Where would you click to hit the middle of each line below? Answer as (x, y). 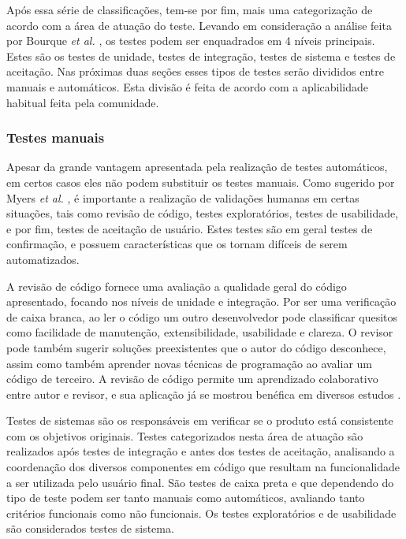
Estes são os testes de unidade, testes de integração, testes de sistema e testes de (201, 56)
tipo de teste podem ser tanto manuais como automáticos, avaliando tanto (186, 498)
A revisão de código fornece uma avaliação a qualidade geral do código (177, 286)
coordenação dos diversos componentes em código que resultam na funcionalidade (203, 467)
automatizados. (43, 259)
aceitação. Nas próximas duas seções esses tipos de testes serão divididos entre (195, 71)
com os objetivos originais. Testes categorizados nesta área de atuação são (185, 435)
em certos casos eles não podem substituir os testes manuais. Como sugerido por (201, 182)
